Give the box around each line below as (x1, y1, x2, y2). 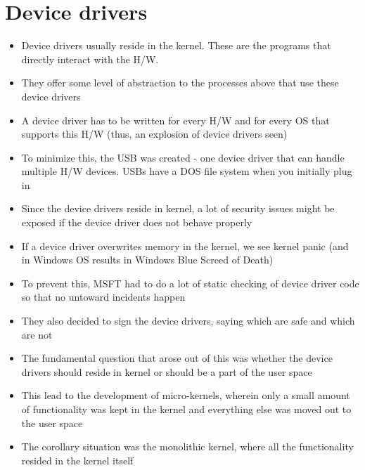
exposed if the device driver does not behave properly (21, 215, 252, 230)
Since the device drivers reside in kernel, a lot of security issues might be (21, 201, 335, 216)
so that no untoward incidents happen (21, 289, 186, 304)
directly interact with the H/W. (21, 51, 159, 66)
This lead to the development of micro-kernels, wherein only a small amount (21, 388, 350, 403)
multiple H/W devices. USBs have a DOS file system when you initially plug (21, 164, 352, 178)
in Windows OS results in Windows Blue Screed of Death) (21, 252, 274, 267)
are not (21, 327, 53, 341)
